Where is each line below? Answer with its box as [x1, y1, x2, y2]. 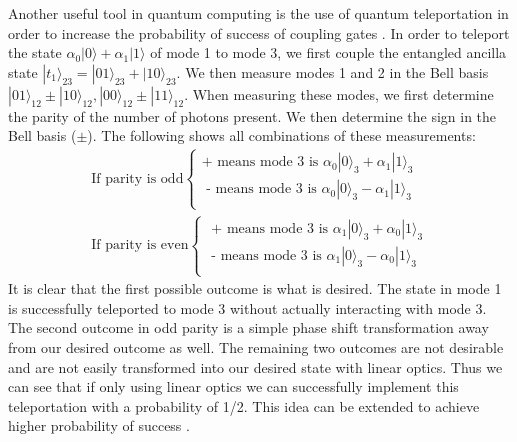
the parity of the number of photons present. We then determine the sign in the [8, 105, 497, 126]
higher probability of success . [8, 415, 190, 436]
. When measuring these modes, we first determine [184, 83, 494, 104]
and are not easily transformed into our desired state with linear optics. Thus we [8, 356, 503, 377]
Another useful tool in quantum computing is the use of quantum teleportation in [8, 3, 509, 23]
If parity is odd [91, 171, 184, 186]
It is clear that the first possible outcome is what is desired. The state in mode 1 [8, 278, 502, 299]
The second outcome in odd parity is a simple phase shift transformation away [8, 317, 489, 338]
